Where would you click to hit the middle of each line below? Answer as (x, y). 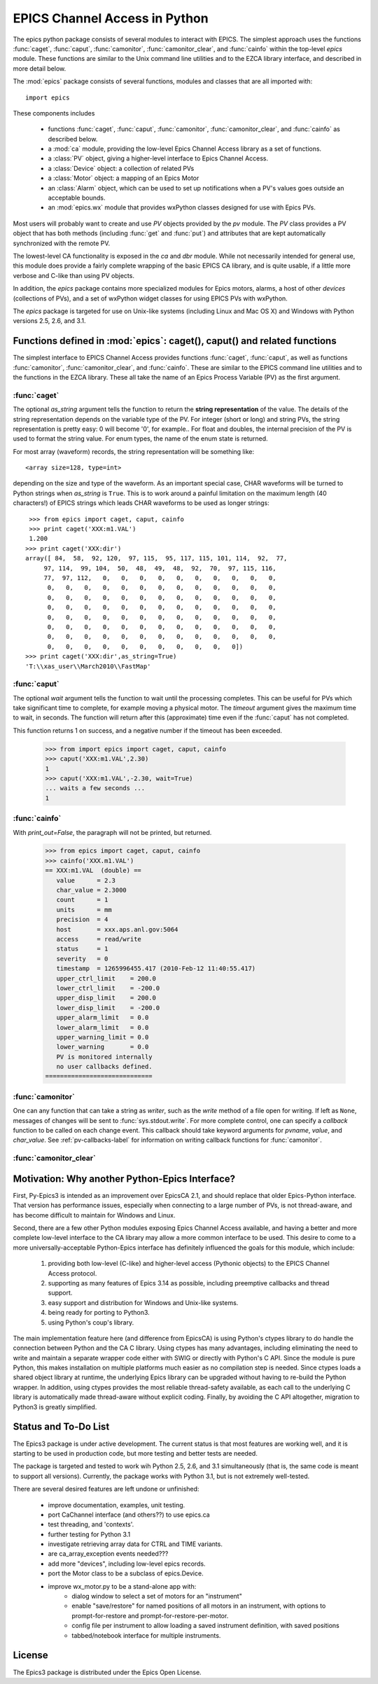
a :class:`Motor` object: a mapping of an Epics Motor (124, 178)
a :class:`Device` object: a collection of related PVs (121, 168)
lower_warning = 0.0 (103, 1047)
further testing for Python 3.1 (89, 1534)
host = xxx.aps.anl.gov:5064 (117, 929)
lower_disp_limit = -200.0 (108, 1008)
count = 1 (82, 900)
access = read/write (99, 939)
